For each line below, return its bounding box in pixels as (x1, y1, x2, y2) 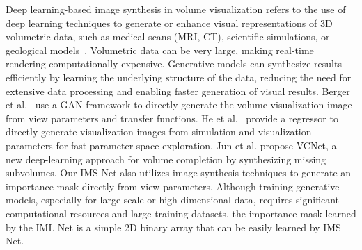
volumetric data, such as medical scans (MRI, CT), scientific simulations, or (6, 29, 330, 44)
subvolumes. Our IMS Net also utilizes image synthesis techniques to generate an (6, 165, 352, 180)
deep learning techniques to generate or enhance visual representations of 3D (6, 15, 333, 30)
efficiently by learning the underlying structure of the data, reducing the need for (6, 69, 352, 84)
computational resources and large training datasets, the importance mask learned (6, 206, 356, 220)
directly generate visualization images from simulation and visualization (6, 124, 312, 139)
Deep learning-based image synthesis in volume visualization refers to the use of (6, 2, 346, 16)
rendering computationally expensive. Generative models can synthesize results (6, 56, 342, 71)
